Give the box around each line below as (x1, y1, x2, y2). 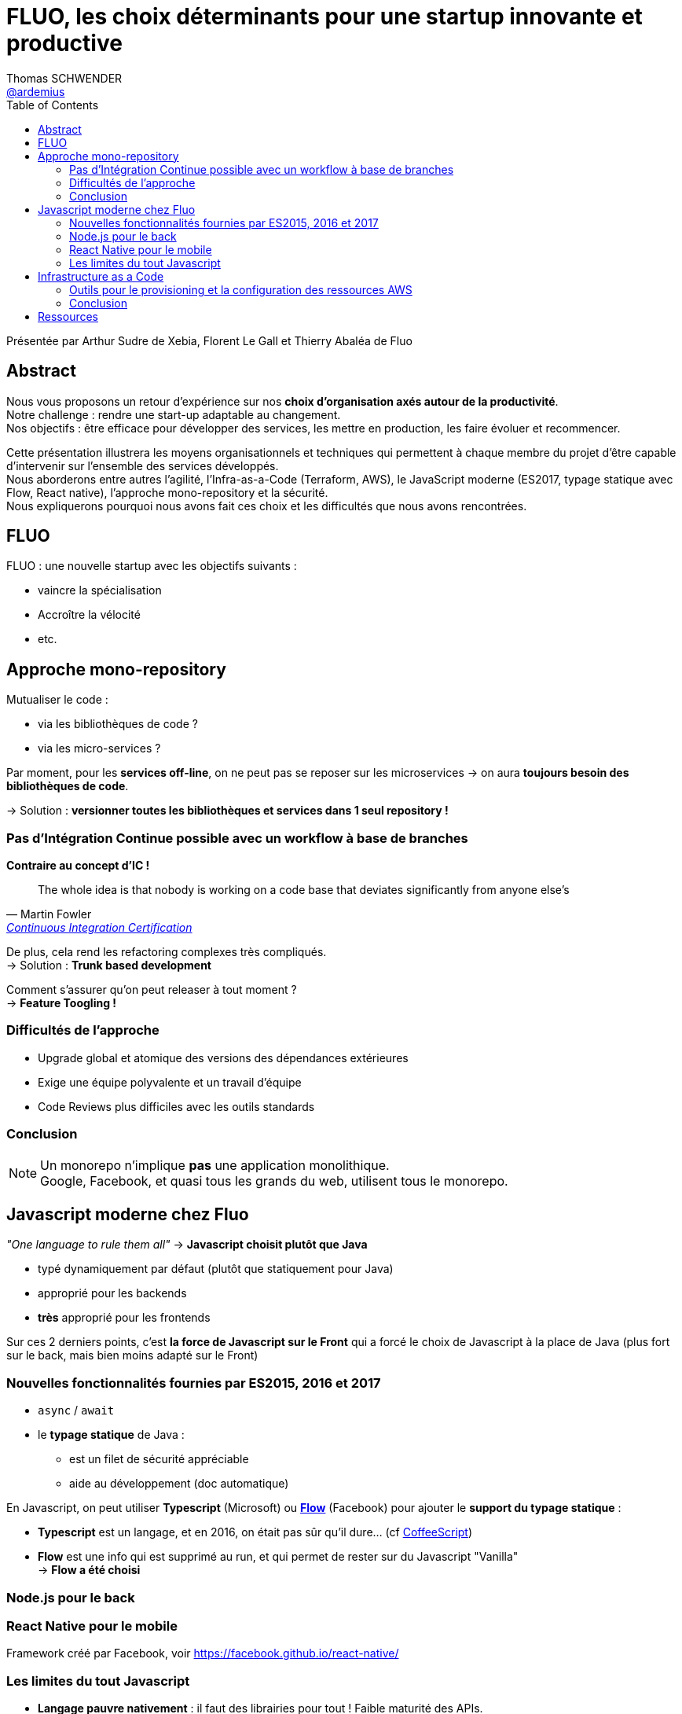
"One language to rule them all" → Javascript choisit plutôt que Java (6, 1238, 368, 1252)
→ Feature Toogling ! (6, 996, 117, 1010)
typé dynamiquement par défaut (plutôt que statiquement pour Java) (38, 1262, 394, 1276)
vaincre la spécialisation (38, 583, 162, 598)
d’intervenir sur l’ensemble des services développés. (6, 458, 279, 473)
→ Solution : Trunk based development (6, 958, 211, 973)
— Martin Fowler (6, 907, 92, 921)
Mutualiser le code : (6, 693, 108, 707)
